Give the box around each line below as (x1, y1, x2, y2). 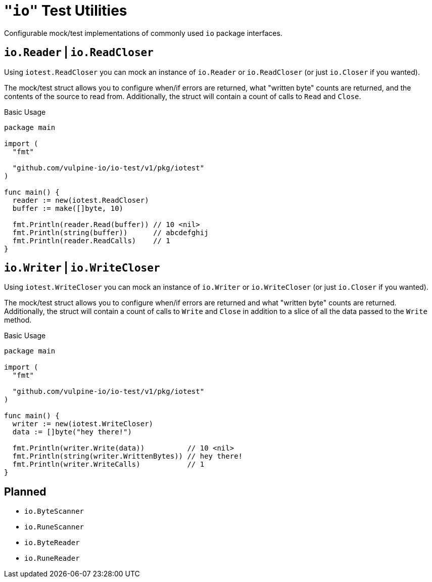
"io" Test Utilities (4, 2, 127, 19)
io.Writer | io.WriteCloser (4, 261, 160, 275)
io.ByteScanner (24, 507, 84, 516)
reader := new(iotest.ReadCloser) (12, 196, 149, 204)
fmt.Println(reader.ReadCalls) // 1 (12, 236, 170, 245)
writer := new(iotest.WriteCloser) (12, 420, 154, 428)
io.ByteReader (24, 539, 80, 547)
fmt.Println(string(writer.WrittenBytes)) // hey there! (12, 452, 243, 461)
